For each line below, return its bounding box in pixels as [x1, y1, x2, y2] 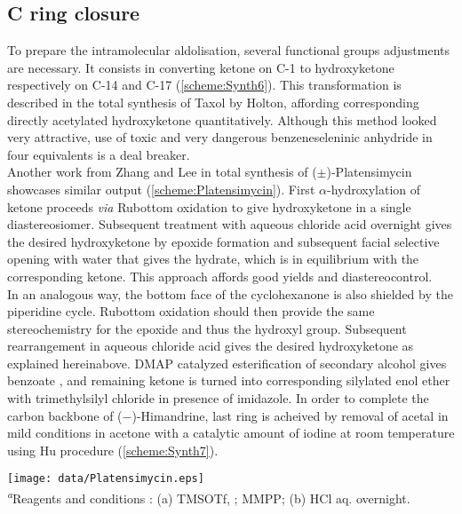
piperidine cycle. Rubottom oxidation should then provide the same [7, 302, 375, 320]
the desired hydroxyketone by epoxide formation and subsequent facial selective [7, 232, 440, 250]
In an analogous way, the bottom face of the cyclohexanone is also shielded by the [7, 284, 453, 303]
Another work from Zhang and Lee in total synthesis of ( [7, 162, 317, 181]
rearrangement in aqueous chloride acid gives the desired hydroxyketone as [7, 336, 414, 355]
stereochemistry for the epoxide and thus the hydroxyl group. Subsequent [7, 319, 407, 337]
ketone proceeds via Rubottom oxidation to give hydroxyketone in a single [7, 197, 411, 216]
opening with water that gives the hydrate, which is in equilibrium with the [7, 249, 419, 268]
